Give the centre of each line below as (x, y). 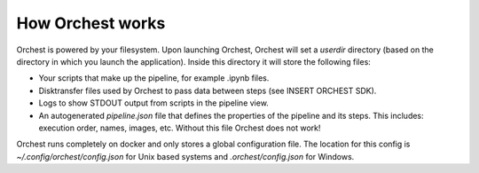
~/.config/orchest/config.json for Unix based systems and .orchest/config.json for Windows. (185, 156)
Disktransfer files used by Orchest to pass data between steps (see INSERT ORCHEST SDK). (208, 90)
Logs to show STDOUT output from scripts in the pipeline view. (154, 103)
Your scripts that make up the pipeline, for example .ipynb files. (154, 78)
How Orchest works (91, 23)
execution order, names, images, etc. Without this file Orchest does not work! (180, 128)
